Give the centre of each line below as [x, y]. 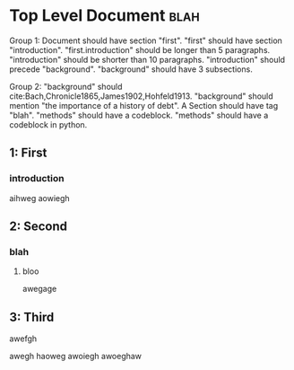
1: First [28, 153]
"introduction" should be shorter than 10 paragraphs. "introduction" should [147, 59]
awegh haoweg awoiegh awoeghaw [75, 357]
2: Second [39, 227]
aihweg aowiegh [39, 198]
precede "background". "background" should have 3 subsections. [131, 69]
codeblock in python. [48, 124]
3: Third [32, 317]
